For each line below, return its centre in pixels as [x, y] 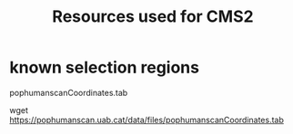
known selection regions [105, 67]
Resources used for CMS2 [153, 17]
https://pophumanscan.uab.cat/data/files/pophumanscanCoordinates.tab [147, 120]
